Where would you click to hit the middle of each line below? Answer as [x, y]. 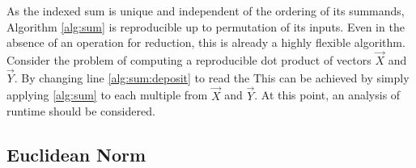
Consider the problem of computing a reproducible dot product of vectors [189, 60]
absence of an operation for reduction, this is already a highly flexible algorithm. [206, 42]
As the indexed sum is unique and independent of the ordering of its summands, [206, 10]
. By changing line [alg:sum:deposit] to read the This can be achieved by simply [212, 77]
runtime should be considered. [81, 111]
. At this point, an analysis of [327, 95]
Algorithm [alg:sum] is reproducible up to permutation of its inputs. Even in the [206, 26]
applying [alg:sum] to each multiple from [107, 95]
